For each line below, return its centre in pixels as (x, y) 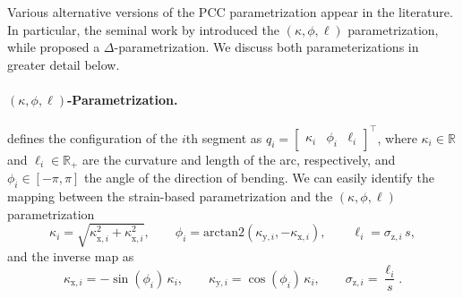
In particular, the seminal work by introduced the (143, 29)
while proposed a (54, 47)
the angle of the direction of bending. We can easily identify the (260, 178)
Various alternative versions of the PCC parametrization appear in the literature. (230, 12)
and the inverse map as (71, 255)
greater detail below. (64, 64)
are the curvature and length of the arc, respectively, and (239, 159)
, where (397, 137)
